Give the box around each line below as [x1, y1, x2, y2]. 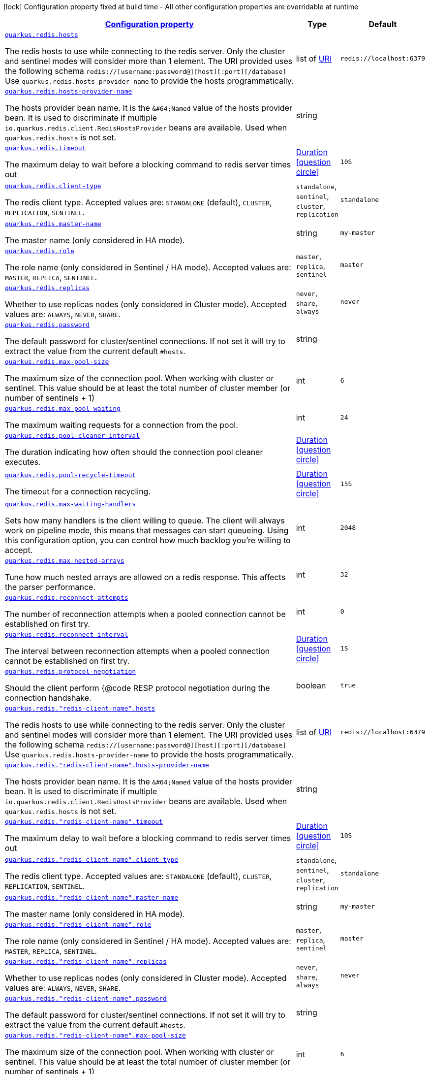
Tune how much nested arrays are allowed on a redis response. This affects [5, 572, 286, 582]
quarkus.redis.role [5, 247, 74, 255]
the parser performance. [5, 582, 96, 592]
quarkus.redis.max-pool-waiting [5, 405, 121, 412]
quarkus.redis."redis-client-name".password [5, 995, 167, 1002]
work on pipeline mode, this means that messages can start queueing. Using [5, 525, 289, 535]
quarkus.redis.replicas [5, 284, 90, 292]
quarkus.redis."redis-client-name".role [5, 921, 152, 928]
